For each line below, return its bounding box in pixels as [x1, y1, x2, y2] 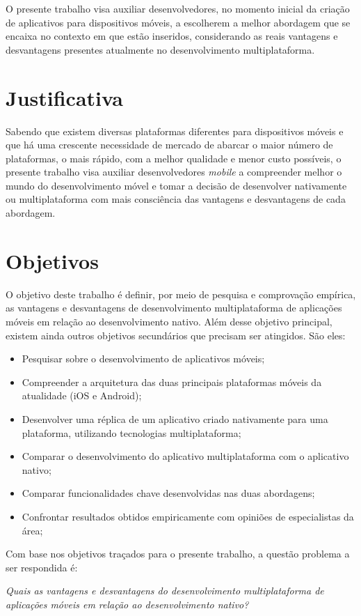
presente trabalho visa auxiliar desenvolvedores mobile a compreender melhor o [6, 164, 342, 179]
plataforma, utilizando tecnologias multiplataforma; [22, 425, 241, 440]
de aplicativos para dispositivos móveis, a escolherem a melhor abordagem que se [6, 15, 351, 29]
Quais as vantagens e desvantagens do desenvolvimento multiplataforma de [6, 583, 324, 598]
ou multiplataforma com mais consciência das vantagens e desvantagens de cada [6, 192, 346, 206]
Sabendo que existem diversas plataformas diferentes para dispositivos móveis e [6, 123, 344, 138]
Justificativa [6, 83, 123, 111]
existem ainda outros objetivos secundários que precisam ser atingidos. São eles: [6, 328, 346, 342]
